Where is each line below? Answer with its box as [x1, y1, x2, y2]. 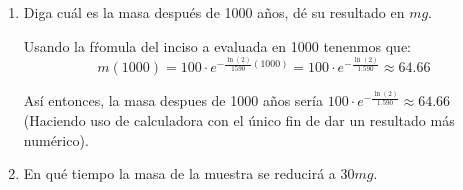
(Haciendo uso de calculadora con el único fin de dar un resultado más [23, 109, 455, 130]
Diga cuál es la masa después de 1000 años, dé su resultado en [23, 2, 405, 22]
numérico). [23, 129, 89, 150]
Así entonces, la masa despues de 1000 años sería [23, 90, 323, 111]
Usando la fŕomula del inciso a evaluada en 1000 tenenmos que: [23, 35, 411, 56]
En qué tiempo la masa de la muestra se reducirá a [23, 163, 336, 184]
